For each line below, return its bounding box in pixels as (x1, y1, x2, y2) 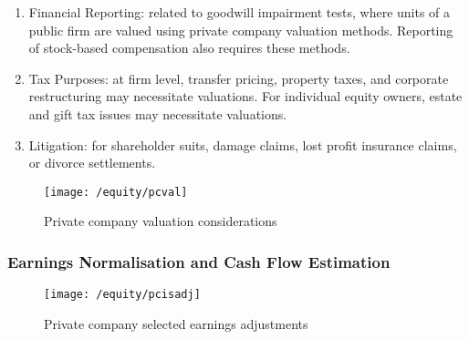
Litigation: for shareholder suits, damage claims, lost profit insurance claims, (28, 135, 457, 154)
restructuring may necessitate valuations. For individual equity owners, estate (28, 87, 463, 106)
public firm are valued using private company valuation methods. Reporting (28, 20, 453, 39)
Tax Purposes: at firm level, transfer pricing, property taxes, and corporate (28, 68, 449, 87)
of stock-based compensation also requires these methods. (28, 38, 350, 57)
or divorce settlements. (28, 153, 156, 172)
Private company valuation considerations (44, 211, 277, 231)
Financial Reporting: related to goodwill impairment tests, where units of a (28, 3, 451, 21)
